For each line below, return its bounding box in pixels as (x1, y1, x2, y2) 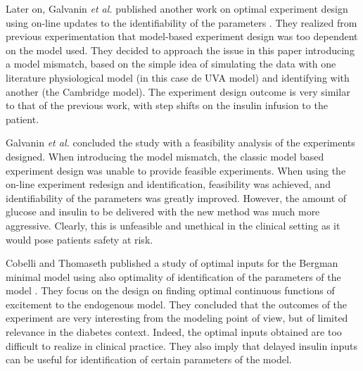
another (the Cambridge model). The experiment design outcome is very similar (6, 84, 350, 99)
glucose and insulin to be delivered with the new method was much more (6, 204, 320, 219)
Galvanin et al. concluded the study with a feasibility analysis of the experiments (6, 135, 355, 150)
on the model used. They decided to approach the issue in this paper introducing (6, 42, 355, 57)
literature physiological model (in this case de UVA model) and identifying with (6, 70, 350, 84)
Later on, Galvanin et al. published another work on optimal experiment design (6, 1, 348, 15)
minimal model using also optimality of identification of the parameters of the (6, 269, 341, 284)
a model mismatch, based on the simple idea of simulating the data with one (6, 56, 336, 71)
